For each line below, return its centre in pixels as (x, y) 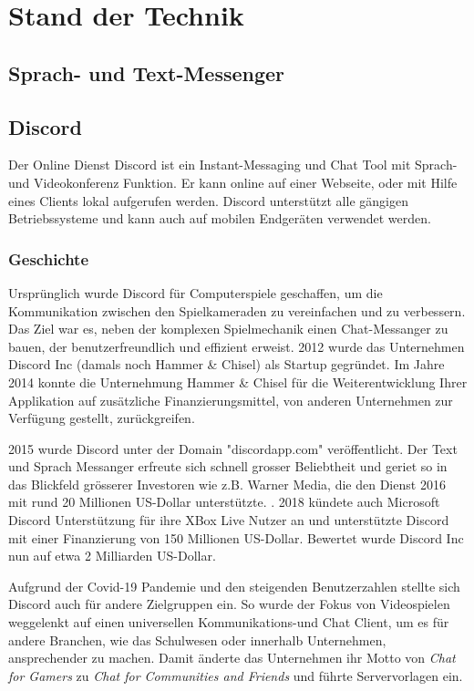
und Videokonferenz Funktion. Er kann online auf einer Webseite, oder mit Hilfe (233, 182)
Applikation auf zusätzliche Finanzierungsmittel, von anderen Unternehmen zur (231, 400)
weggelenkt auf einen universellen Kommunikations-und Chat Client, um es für (229, 622)
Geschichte (49, 258)
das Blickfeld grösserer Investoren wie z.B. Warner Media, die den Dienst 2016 (227, 484)
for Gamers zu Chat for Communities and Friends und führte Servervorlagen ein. (236, 675)
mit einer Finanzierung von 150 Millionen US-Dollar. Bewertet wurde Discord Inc (236, 537)
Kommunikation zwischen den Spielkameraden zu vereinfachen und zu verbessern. (237, 310)
